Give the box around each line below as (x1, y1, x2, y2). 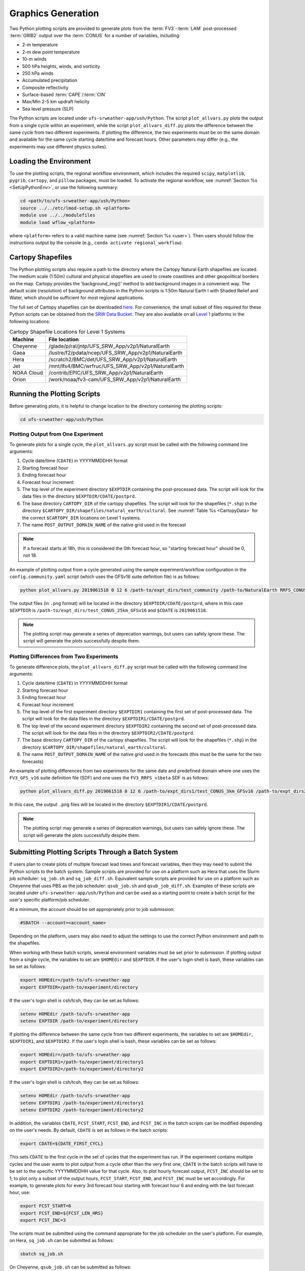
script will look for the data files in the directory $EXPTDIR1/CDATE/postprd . (22, 716, 186, 722)
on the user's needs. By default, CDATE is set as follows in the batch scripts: (9, 1127, 169, 1133)
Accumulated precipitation (22, 77, 78, 83)
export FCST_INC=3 (20, 1218, 66, 1223)
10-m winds (22, 56, 47, 62)
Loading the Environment (9, 157, 91, 165)
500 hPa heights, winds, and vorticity (22, 63, 100, 69)
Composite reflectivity (22, 84, 69, 90)
